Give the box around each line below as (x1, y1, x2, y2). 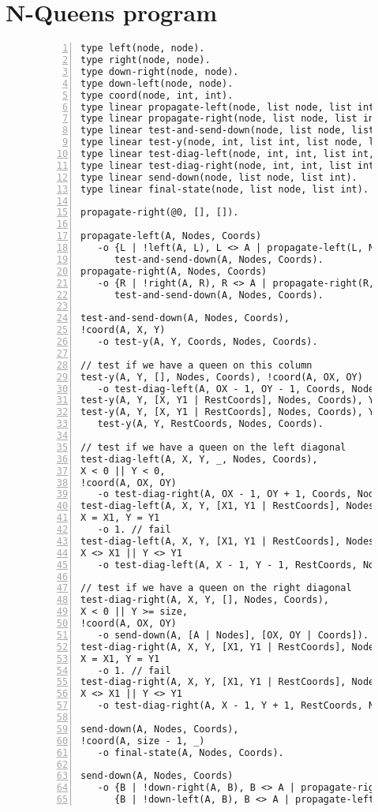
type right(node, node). (80, 54, 211, 65)
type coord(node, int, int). (80, 89, 234, 101)
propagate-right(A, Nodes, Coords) (80, 265, 268, 277)
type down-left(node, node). (80, 77, 234, 89)
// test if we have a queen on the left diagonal (80, 441, 346, 453)
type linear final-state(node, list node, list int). (80, 183, 369, 195)
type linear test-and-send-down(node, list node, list (80, 125, 375, 137)
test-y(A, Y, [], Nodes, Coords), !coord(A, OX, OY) (80, 371, 363, 383)
